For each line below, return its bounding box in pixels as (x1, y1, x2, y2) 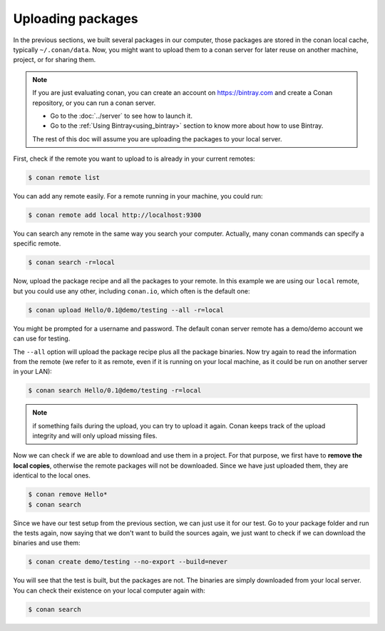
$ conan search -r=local (28, 258, 115, 267)
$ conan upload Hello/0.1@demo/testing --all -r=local (28, 306, 224, 314)
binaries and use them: (13, 539, 81, 547)
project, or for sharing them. (13, 56, 96, 64)
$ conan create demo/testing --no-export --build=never (28, 557, 228, 566)
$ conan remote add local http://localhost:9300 (28, 211, 202, 219)
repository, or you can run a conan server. (32, 99, 156, 107)
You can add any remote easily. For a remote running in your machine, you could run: (13, 192, 263, 201)
